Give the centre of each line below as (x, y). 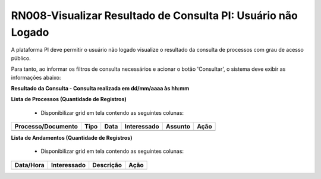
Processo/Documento (46, 127)
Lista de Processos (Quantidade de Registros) (69, 99)
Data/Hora (29, 165)
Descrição (107, 165)
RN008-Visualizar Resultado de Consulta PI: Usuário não (155, 15)
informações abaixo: (36, 77)
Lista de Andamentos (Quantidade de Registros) (72, 138)
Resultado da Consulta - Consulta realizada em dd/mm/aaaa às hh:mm (100, 88)
